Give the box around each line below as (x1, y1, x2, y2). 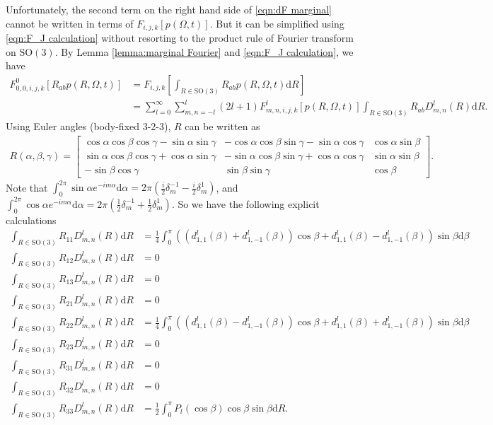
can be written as (185, 119, 260, 134)
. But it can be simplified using (209, 16, 344, 30)
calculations (6, 212, 57, 227)
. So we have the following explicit (171, 196, 320, 211)
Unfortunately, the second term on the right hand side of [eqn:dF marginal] (6, 2, 332, 16)
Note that (6, 180, 48, 194)
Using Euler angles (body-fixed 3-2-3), (6, 119, 171, 134)
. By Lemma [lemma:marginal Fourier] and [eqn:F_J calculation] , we (54, 44, 354, 59)
